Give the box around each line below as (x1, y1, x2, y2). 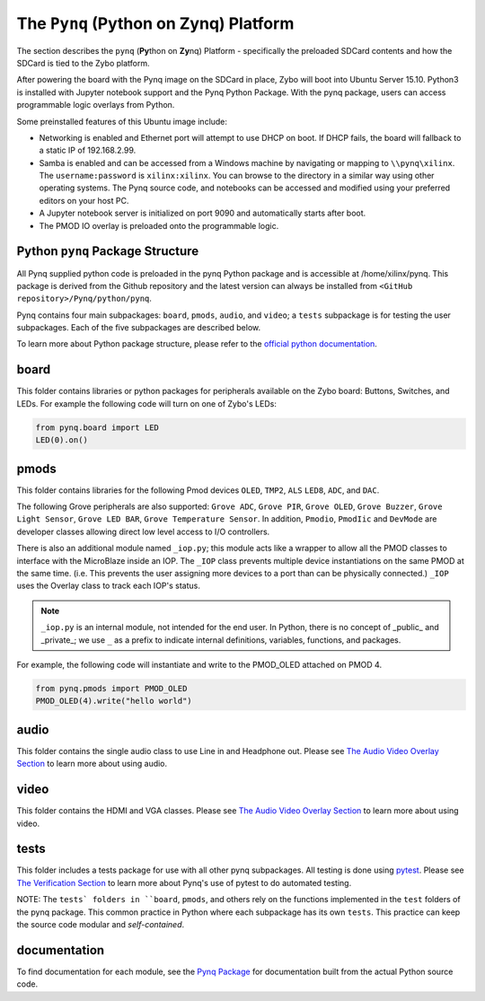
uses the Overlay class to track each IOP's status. (16, 580, 201, 592)
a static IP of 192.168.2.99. (39, 145, 137, 156)
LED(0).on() (35, 435, 89, 445)
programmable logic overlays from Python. (16, 100, 175, 110)
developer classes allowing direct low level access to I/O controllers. (16, 526, 270, 537)
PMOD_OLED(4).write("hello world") (35, 696, 192, 707)
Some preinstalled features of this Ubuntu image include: (16, 116, 228, 127)
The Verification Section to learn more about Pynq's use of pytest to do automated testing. (16, 877, 352, 888)
